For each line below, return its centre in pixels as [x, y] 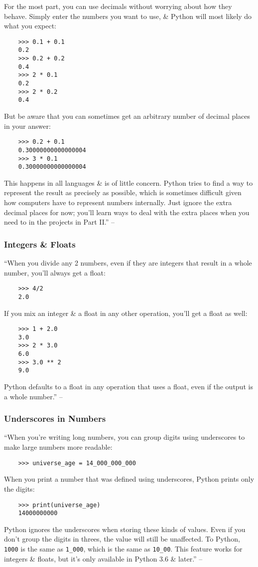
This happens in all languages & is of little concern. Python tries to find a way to [129, 182]
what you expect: [30, 26]
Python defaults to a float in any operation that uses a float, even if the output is [129, 387]
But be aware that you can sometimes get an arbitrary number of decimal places [127, 116]
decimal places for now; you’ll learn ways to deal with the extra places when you [127, 212]
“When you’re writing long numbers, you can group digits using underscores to [125, 437]
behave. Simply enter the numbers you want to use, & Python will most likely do [128, 16]
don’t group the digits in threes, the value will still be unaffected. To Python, [122, 539]
